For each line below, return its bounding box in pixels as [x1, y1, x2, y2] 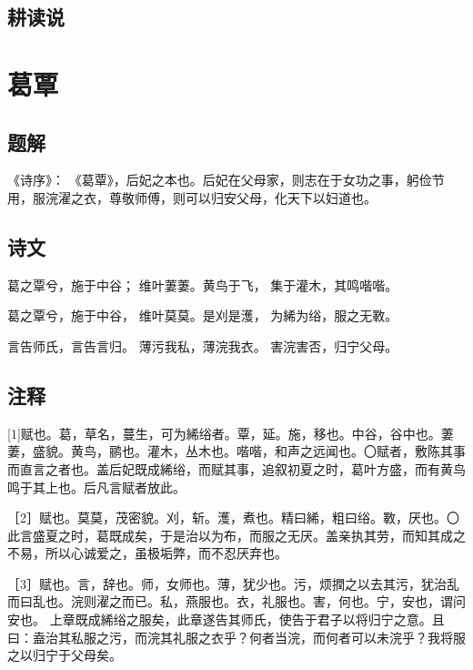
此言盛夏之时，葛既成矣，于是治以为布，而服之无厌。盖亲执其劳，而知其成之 [7, 525, 466, 544]
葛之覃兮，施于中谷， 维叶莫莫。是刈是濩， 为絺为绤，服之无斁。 [7, 306, 398, 325]
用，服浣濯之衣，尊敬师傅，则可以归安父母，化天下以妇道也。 [7, 188, 377, 207]
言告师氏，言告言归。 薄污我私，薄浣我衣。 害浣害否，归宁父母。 [7, 336, 398, 355]
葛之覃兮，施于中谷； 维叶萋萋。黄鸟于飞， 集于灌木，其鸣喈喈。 [7, 275, 398, 294]
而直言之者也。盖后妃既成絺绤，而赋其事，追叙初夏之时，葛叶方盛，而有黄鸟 [7, 459, 466, 478]
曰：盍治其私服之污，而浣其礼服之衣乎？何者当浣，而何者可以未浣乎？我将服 [7, 627, 466, 646]
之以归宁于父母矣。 [7, 645, 122, 665]
